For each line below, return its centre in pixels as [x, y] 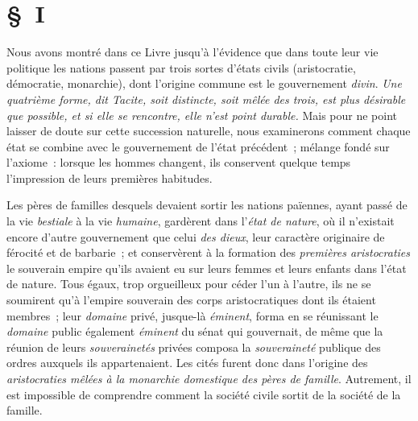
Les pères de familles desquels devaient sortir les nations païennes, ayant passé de [207, 205]
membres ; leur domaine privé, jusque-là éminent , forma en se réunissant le [192, 315]
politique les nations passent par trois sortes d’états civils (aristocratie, [181, 67]
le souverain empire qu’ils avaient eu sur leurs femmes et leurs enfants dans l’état [207, 268]
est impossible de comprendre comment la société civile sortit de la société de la [204, 394]
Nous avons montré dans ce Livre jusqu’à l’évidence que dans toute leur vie [192, 52]
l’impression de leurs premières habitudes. [110, 177]
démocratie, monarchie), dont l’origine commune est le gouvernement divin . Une [204, 83]
